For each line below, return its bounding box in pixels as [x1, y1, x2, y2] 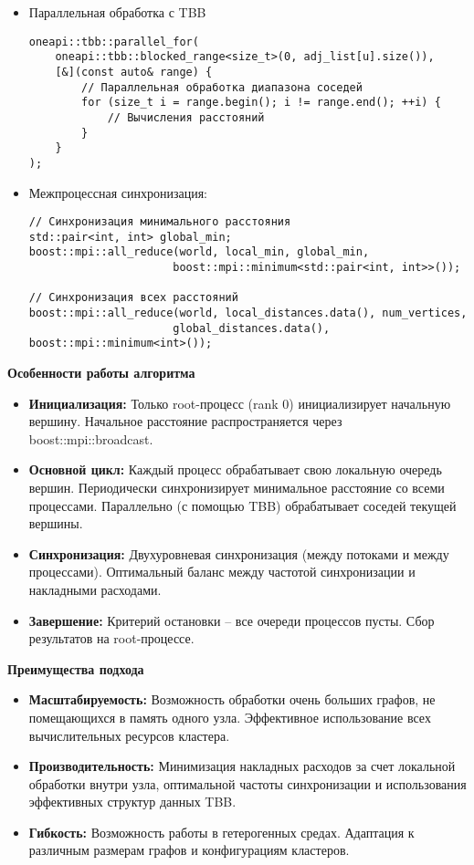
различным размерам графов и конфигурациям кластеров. [28, 840, 350, 860]
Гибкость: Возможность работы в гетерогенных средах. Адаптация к [28, 822, 415, 841]
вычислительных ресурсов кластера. [28, 725, 230, 745]
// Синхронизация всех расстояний [28, 291, 238, 305]
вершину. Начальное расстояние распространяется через [28, 412, 342, 431]
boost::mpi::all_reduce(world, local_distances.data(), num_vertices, [28, 307, 468, 320]
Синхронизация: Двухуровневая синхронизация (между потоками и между [28, 544, 449, 563]
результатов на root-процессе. [28, 629, 195, 648]
